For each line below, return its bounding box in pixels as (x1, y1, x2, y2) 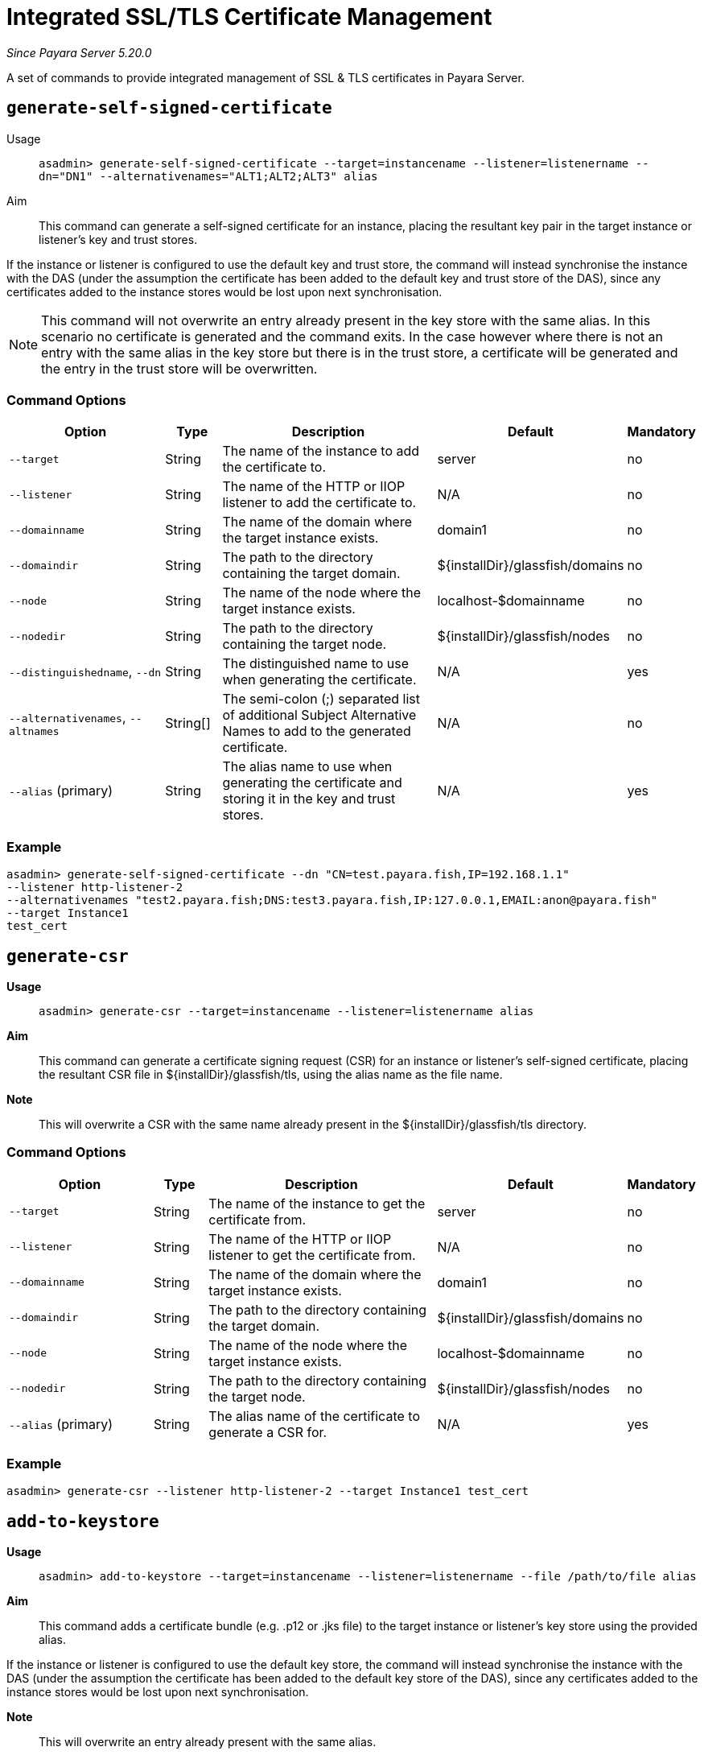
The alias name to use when (222, 758, 393, 775)
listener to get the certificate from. (208, 1246, 416, 1263)
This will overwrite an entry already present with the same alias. (39, 1735, 377, 1749)
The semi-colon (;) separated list (222, 691, 421, 708)
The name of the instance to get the (208, 1195, 426, 1212)
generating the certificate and (222, 774, 402, 791)
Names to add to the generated (222, 723, 411, 740)
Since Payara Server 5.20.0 (6, 45, 152, 60)
